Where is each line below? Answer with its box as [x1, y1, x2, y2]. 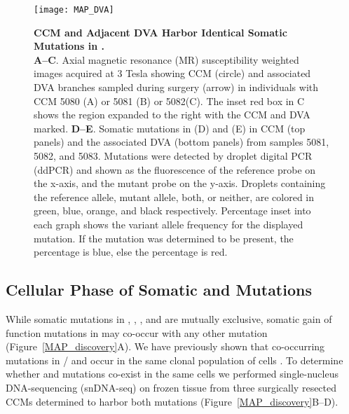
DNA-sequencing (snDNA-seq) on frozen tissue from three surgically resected [6, 380, 337, 394]
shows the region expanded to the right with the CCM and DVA [34, 107, 310, 122]
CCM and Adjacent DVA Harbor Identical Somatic [34, 25, 287, 39]
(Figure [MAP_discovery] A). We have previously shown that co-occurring [6, 339, 325, 354]
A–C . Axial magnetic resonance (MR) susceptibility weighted [34, 52, 299, 67]
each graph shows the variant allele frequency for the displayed [34, 216, 303, 231]
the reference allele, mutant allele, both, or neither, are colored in [34, 189, 315, 204]
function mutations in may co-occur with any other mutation [6, 325, 268, 340]
